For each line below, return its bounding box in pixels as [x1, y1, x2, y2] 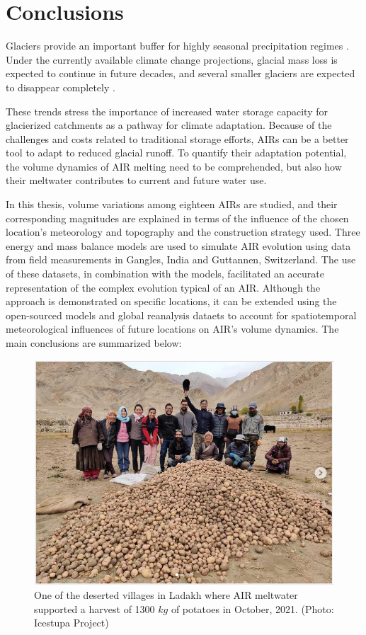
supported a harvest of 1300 [34, 601, 155, 616]
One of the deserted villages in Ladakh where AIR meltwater [34, 587, 298, 602]
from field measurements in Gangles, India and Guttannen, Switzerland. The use [6, 252, 356, 267]
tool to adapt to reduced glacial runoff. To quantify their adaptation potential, [6, 145, 347, 160]
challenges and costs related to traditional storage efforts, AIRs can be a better [6, 131, 349, 146]
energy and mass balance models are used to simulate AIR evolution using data [6, 238, 351, 253]
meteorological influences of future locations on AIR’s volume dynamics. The [6, 321, 339, 336]
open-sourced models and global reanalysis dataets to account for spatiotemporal [6, 307, 357, 322]
